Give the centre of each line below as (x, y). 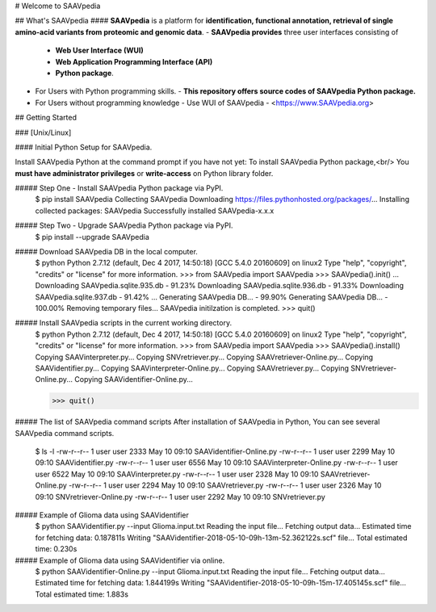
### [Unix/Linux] (43, 132)
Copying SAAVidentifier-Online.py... (134, 379)
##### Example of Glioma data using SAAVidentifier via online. (120, 560)
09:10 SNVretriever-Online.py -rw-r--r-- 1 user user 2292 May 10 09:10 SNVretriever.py (180, 497)
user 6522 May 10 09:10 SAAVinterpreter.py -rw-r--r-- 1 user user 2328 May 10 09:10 (177, 474)
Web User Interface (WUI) (100, 50)
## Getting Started (46, 118)
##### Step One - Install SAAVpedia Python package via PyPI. (119, 188)
